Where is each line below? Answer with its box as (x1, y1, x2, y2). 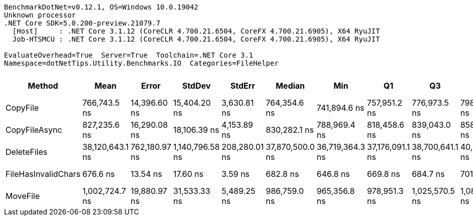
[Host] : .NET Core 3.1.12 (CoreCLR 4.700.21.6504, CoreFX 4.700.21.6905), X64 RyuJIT (12, 27, 380, 35)
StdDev (182, 81, 211, 91)
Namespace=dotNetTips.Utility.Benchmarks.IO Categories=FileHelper (4, 59, 279, 67)
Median (276, 81, 305, 91)
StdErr (230, 81, 255, 91)
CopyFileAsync (6, 125, 62, 135)
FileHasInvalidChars (6, 169, 81, 179)
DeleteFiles (6, 147, 48, 157)
